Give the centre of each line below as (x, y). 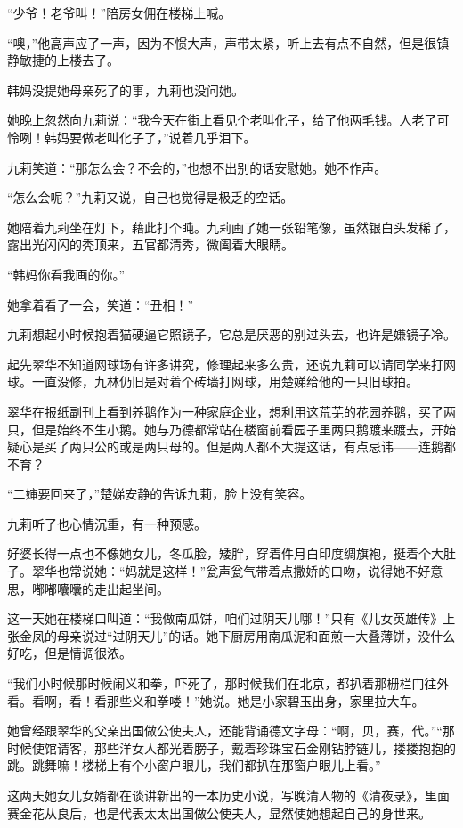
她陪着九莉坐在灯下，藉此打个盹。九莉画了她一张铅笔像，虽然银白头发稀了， (231, 227)
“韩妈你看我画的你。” (66, 274)
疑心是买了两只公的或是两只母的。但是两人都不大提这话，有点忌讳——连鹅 (225, 446)
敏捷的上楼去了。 (69, 60)
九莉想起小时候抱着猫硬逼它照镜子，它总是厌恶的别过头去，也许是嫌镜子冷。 (231, 334)
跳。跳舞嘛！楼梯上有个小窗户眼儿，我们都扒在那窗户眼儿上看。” (194, 765)
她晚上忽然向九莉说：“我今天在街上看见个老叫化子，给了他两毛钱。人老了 (222, 120)
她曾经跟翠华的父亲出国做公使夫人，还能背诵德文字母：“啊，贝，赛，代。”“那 (231, 731)
